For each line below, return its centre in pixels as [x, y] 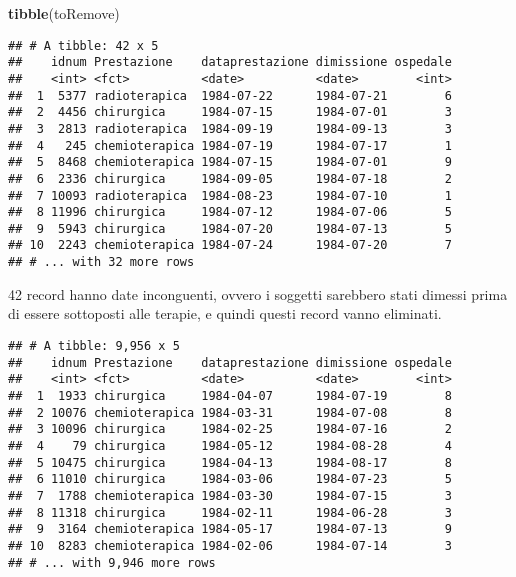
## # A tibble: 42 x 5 [83, 45]
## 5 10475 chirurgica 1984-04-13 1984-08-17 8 [230, 462]
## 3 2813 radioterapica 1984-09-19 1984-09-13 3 [230, 128]
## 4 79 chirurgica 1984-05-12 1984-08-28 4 [230, 445]
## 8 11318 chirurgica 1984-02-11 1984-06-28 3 [230, 512]
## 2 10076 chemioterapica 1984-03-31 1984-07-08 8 [230, 412]
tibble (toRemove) [64, 13]
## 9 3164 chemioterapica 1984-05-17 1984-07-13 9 [230, 529]
